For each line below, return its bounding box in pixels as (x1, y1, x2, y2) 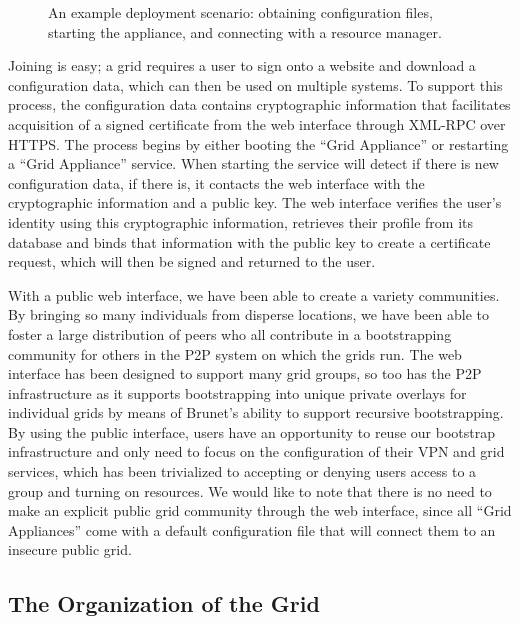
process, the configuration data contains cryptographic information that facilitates (8, 94, 511, 115)
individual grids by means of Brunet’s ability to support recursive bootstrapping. (8, 402, 504, 423)
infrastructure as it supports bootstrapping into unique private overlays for (8, 382, 467, 403)
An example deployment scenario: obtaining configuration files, (48, 2, 433, 22)
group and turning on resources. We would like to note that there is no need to (8, 480, 492, 501)
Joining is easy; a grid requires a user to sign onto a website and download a (8, 55, 476, 76)
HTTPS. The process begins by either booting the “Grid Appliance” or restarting (8, 133, 509, 154)
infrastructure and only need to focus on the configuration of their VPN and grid (8, 441, 505, 462)
